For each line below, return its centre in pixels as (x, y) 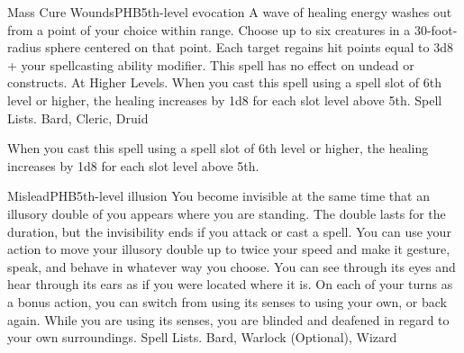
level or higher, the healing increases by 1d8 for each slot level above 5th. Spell (225, 100)
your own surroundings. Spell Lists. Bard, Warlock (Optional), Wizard (202, 337)
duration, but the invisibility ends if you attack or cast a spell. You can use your (229, 231)
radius (24, 47)
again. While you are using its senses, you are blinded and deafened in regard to (228, 319)
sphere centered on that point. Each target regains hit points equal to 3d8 (249, 47)
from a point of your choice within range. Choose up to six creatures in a (209, 29)
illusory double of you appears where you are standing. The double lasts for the (227, 213)
